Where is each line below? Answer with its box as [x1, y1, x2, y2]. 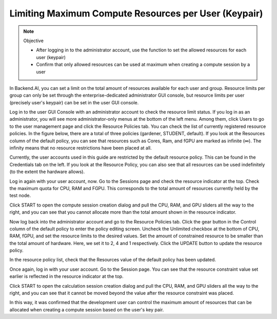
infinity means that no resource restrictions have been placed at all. [9, 145, 152, 151]
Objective [23, 37, 44, 44]
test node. [9, 193, 31, 199]
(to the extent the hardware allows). [9, 168, 85, 175]
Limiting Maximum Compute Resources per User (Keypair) [9, 8, 264, 19]
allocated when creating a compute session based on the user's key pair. [9, 306, 164, 313]
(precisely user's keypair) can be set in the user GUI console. [9, 99, 139, 105]
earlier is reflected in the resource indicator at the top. [9, 273, 124, 279]
